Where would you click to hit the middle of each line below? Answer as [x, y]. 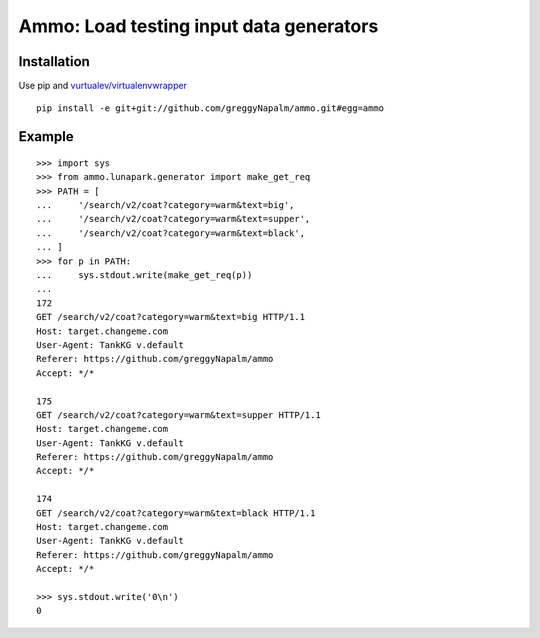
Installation [54, 61]
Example [46, 136]
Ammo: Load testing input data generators [198, 26]
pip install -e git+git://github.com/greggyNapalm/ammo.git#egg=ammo [210, 108]
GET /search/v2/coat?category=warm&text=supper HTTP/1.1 [179, 414]
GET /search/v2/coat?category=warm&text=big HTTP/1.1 [170, 317]
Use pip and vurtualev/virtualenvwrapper [102, 86]
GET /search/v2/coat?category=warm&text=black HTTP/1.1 [176, 513]
